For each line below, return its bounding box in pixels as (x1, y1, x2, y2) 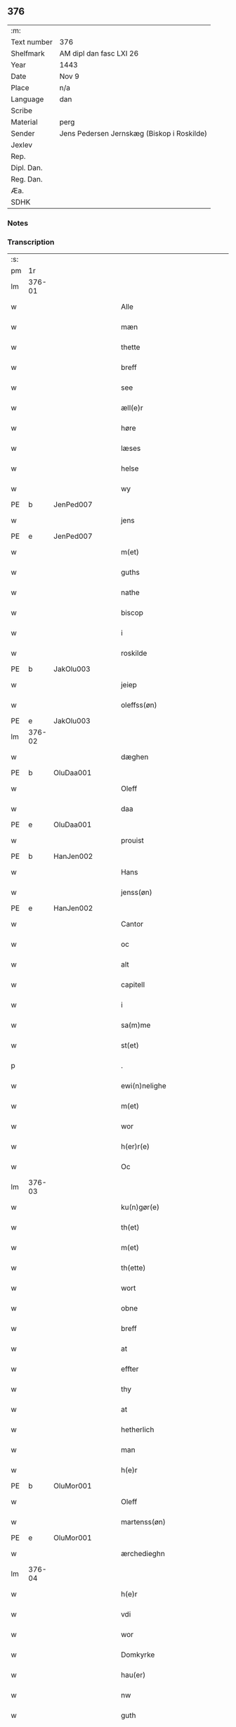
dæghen (120, 752, 149, 762)
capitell (120, 980, 145, 990)
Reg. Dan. (11, 174, 44, 184)
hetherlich (120, 1425, 155, 1434)
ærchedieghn (120, 1549, 165, 1559)
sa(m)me (120, 1020, 151, 1030)
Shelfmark (11, 49, 45, 58)
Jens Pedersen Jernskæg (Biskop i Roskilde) (59, 128, 208, 138)
